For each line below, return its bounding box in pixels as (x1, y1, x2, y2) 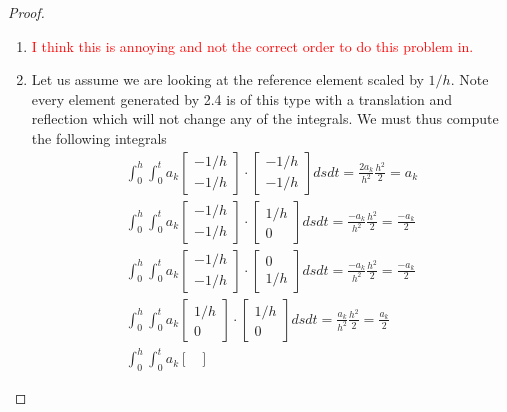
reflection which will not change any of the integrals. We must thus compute (31, 108, 499, 129)
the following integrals (31, 127, 167, 148)
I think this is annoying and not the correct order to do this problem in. (31, 35, 474, 56)
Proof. (8, 2, 45, 22)
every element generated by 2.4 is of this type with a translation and (31, 88, 453, 109)
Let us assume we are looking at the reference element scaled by (31, 69, 424, 90)
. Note (450, 69, 489, 90)
